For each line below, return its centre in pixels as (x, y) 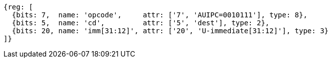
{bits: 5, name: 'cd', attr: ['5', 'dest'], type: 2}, (141, 23)
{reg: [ (19, 7)
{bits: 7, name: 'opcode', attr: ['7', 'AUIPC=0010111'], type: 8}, (159, 15)
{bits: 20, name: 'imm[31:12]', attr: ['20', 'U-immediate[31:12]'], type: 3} (170, 31)
